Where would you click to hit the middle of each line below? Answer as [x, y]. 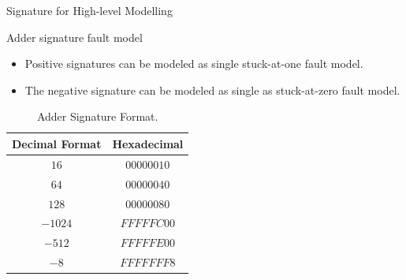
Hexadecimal [148, 143]
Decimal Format [57, 143]
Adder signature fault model [74, 37]
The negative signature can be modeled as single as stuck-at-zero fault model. [212, 90]
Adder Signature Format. [97, 116]
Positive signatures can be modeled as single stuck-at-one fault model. [194, 63]
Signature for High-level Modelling [89, 10]
